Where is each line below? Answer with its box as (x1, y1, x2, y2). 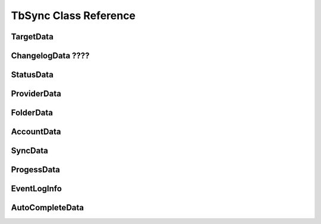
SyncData (11, 146, 49, 156)
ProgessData (11, 164, 61, 175)
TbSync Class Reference (11, 9, 136, 22)
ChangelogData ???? (11, 51, 90, 61)
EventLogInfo (11, 183, 62, 194)
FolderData (11, 108, 53, 118)
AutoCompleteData (11, 203, 84, 213)
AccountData (11, 127, 62, 137)
